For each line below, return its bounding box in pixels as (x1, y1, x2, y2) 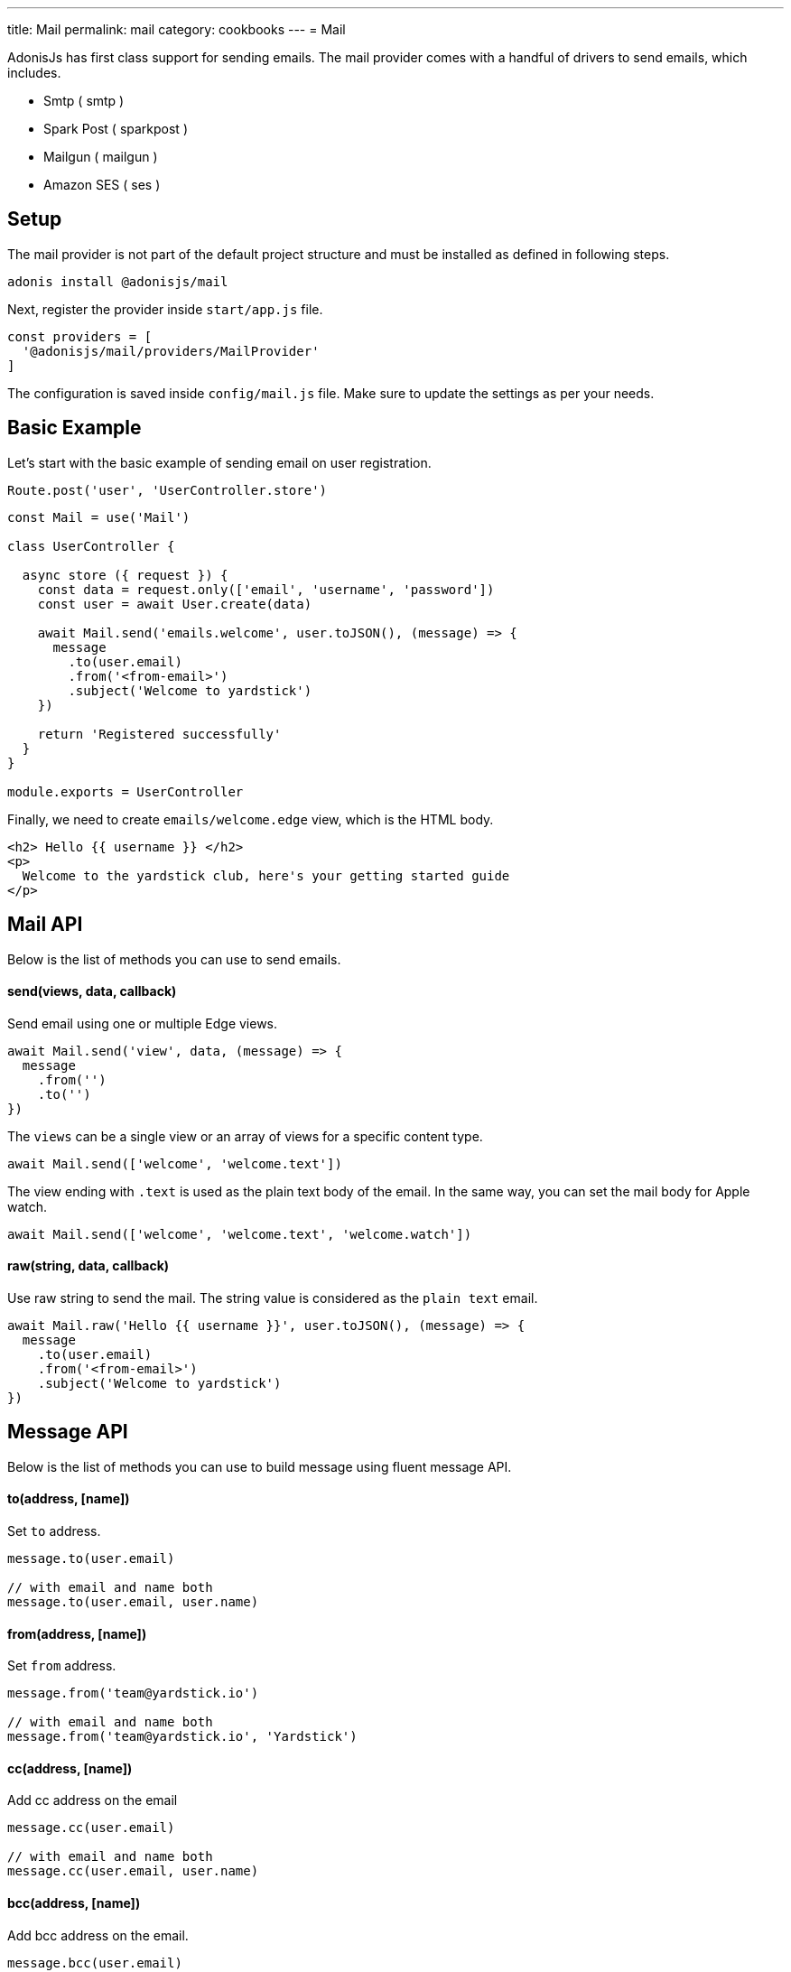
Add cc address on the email (7, 1792, 178, 1809)
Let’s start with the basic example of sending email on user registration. (7, 454, 432, 470)
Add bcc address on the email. (7, 1927, 189, 1943)
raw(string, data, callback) (7, 1258, 170, 1274)
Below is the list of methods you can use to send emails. (7, 951, 341, 967)
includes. (7, 65, 61, 80)
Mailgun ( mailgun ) (43, 149, 158, 164)
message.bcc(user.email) (7, 1955, 182, 1970)
